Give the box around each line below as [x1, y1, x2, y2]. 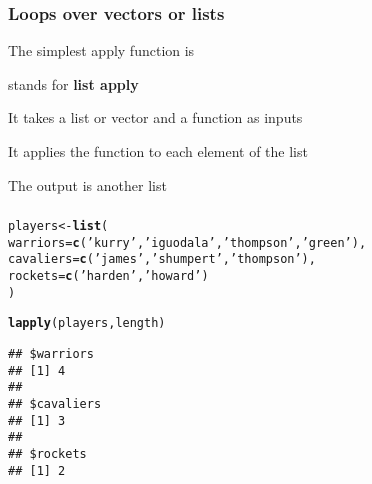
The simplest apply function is [8, 40, 195, 61]
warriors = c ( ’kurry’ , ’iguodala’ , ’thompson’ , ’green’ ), [8, 235, 367, 250]
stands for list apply [8, 73, 139, 94]
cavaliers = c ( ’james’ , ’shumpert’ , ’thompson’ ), [8, 252, 316, 267]
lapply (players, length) [8, 316, 166, 331]
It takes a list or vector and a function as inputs [8, 107, 303, 128]
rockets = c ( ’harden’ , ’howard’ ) [8, 269, 209, 284]
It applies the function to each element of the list [8, 141, 308, 161]
